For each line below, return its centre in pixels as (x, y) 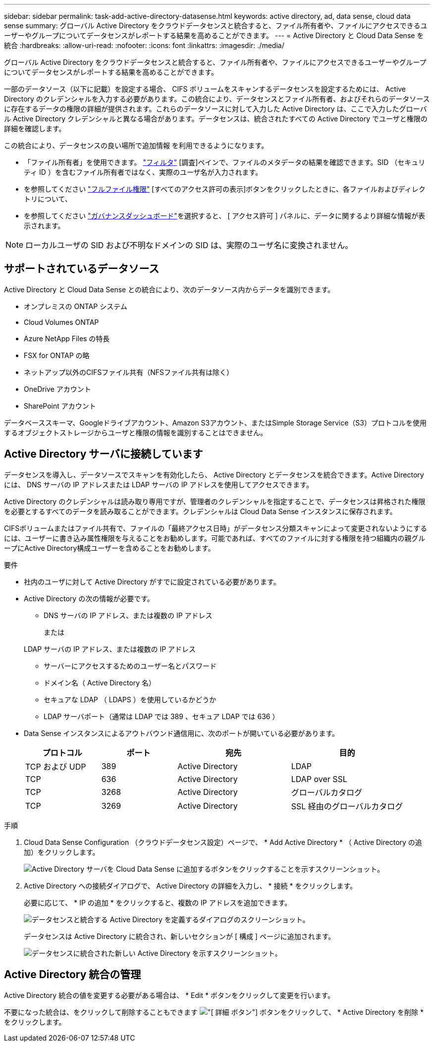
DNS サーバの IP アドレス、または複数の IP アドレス (128, 615)
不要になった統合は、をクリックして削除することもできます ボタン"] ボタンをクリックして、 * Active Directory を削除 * (214, 1012)
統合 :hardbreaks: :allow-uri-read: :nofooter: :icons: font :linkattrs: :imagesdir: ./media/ (144, 45)
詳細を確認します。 (35, 129)
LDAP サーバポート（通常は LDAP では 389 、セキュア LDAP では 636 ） (162, 716)
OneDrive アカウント (57, 389)
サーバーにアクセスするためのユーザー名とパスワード (130, 666)
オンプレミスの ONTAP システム (76, 306)
